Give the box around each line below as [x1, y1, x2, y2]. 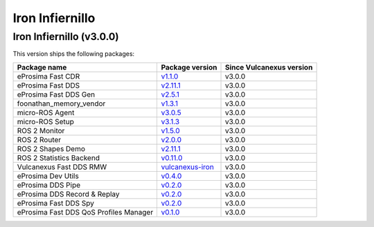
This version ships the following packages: [12, 50, 135, 58]
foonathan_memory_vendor [17, 99, 106, 108]
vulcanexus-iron [161, 162, 214, 172]
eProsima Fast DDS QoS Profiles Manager [17, 207, 154, 217]
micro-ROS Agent [17, 108, 75, 117]
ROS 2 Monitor [17, 126, 65, 135]
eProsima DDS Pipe [17, 180, 81, 190]
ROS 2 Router [17, 135, 62, 144]
